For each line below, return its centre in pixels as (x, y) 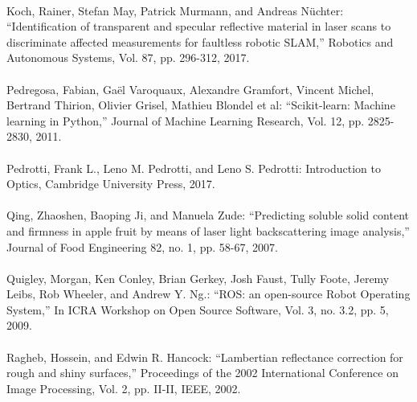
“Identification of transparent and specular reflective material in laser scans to (199, 26)
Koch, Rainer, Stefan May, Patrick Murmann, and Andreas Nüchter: (175, 10)
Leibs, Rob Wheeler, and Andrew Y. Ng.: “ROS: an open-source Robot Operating (208, 294)
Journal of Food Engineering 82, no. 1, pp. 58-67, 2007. (142, 246)
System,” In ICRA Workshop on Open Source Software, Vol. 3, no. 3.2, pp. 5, (198, 309)
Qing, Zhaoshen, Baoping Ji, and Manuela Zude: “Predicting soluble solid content (208, 215)
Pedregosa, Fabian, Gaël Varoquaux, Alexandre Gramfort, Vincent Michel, (190, 89)
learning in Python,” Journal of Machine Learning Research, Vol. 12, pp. (186, 120)
